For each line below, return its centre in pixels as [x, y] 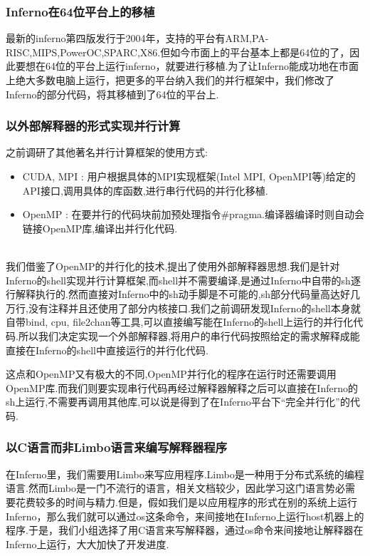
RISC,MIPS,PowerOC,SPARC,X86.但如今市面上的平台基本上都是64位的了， [178, 52]
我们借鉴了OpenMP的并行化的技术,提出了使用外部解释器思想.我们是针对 [173, 266]
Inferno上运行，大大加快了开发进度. [88, 544]
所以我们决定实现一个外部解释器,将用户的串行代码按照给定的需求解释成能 [189, 335]
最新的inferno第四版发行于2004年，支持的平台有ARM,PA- [137, 38]
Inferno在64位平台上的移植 [80, 11]
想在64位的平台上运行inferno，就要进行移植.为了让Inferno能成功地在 [182, 66]
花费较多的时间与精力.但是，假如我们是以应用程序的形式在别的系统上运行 [186, 501]
